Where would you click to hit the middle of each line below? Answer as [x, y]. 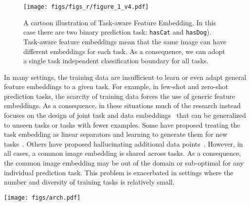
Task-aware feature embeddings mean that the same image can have [125, 41]
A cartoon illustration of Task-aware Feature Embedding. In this [120, 22]
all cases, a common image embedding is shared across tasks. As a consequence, [123, 153]
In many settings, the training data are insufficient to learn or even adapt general [125, 77]
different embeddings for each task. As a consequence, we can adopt [124, 51]
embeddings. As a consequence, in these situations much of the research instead [122, 105]
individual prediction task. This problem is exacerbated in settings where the [119, 172]
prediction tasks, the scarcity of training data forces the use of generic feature [120, 96]
